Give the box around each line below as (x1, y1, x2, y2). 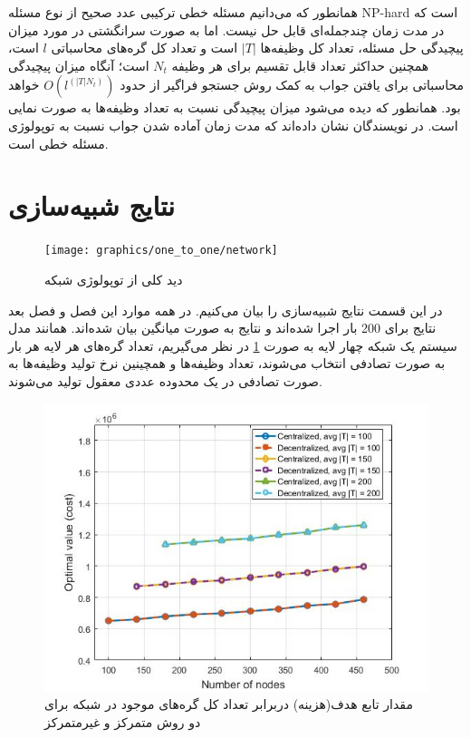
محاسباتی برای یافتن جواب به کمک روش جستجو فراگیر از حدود (120, 75, 465, 94)
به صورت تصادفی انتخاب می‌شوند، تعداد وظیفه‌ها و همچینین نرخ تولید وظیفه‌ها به (8, 354, 446, 373)
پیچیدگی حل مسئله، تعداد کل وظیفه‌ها (260, 38, 464, 57)
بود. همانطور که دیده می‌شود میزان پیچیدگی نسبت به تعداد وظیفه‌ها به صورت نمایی (8, 98, 461, 117)
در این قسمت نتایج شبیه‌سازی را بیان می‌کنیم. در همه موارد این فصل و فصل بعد (8, 300, 443, 319)
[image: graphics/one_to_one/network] (44, 244, 278, 257)
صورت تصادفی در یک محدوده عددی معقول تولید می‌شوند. (8, 371, 322, 390)
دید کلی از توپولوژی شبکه (44, 269, 183, 288)
